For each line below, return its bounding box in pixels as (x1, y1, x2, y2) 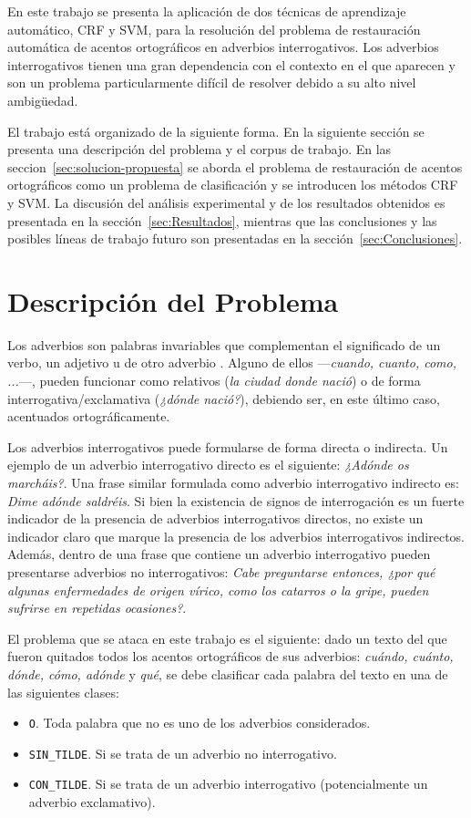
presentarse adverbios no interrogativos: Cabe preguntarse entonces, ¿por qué (7, 562, 435, 581)
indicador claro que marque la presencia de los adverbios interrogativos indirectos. (7, 526, 465, 545)
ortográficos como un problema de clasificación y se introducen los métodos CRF (7, 175, 458, 194)
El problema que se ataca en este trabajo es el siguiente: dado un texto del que (7, 628, 447, 647)
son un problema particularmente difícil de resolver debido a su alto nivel (7, 73, 416, 92)
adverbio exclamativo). (28, 792, 156, 812)
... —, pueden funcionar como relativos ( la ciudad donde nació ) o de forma (7, 371, 421, 390)
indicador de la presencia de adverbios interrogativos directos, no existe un (7, 509, 424, 528)
